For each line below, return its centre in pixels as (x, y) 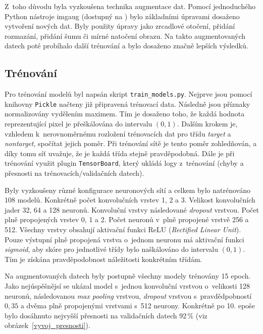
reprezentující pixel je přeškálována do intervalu (78, 124)
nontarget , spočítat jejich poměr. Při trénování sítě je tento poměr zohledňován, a (131, 143)
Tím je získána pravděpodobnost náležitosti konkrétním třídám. (103, 259)
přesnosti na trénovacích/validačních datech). (74, 173)
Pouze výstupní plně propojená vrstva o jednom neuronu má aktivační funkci (124, 239)
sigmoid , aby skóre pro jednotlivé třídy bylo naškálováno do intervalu (111, 249)
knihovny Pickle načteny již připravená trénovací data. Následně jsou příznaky (127, 104)
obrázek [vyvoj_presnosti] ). (47, 325)
